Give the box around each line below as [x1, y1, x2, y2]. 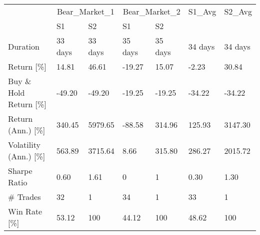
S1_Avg [188, 6, 216, 17]
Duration [8, 40, 39, 52]
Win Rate [8, 205, 42, 217]
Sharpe [8, 165, 32, 176]
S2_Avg [224, 6, 252, 17]
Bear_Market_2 [122, 6, 180, 17]
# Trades [8, 191, 41, 202]
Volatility [8, 139, 40, 150]
